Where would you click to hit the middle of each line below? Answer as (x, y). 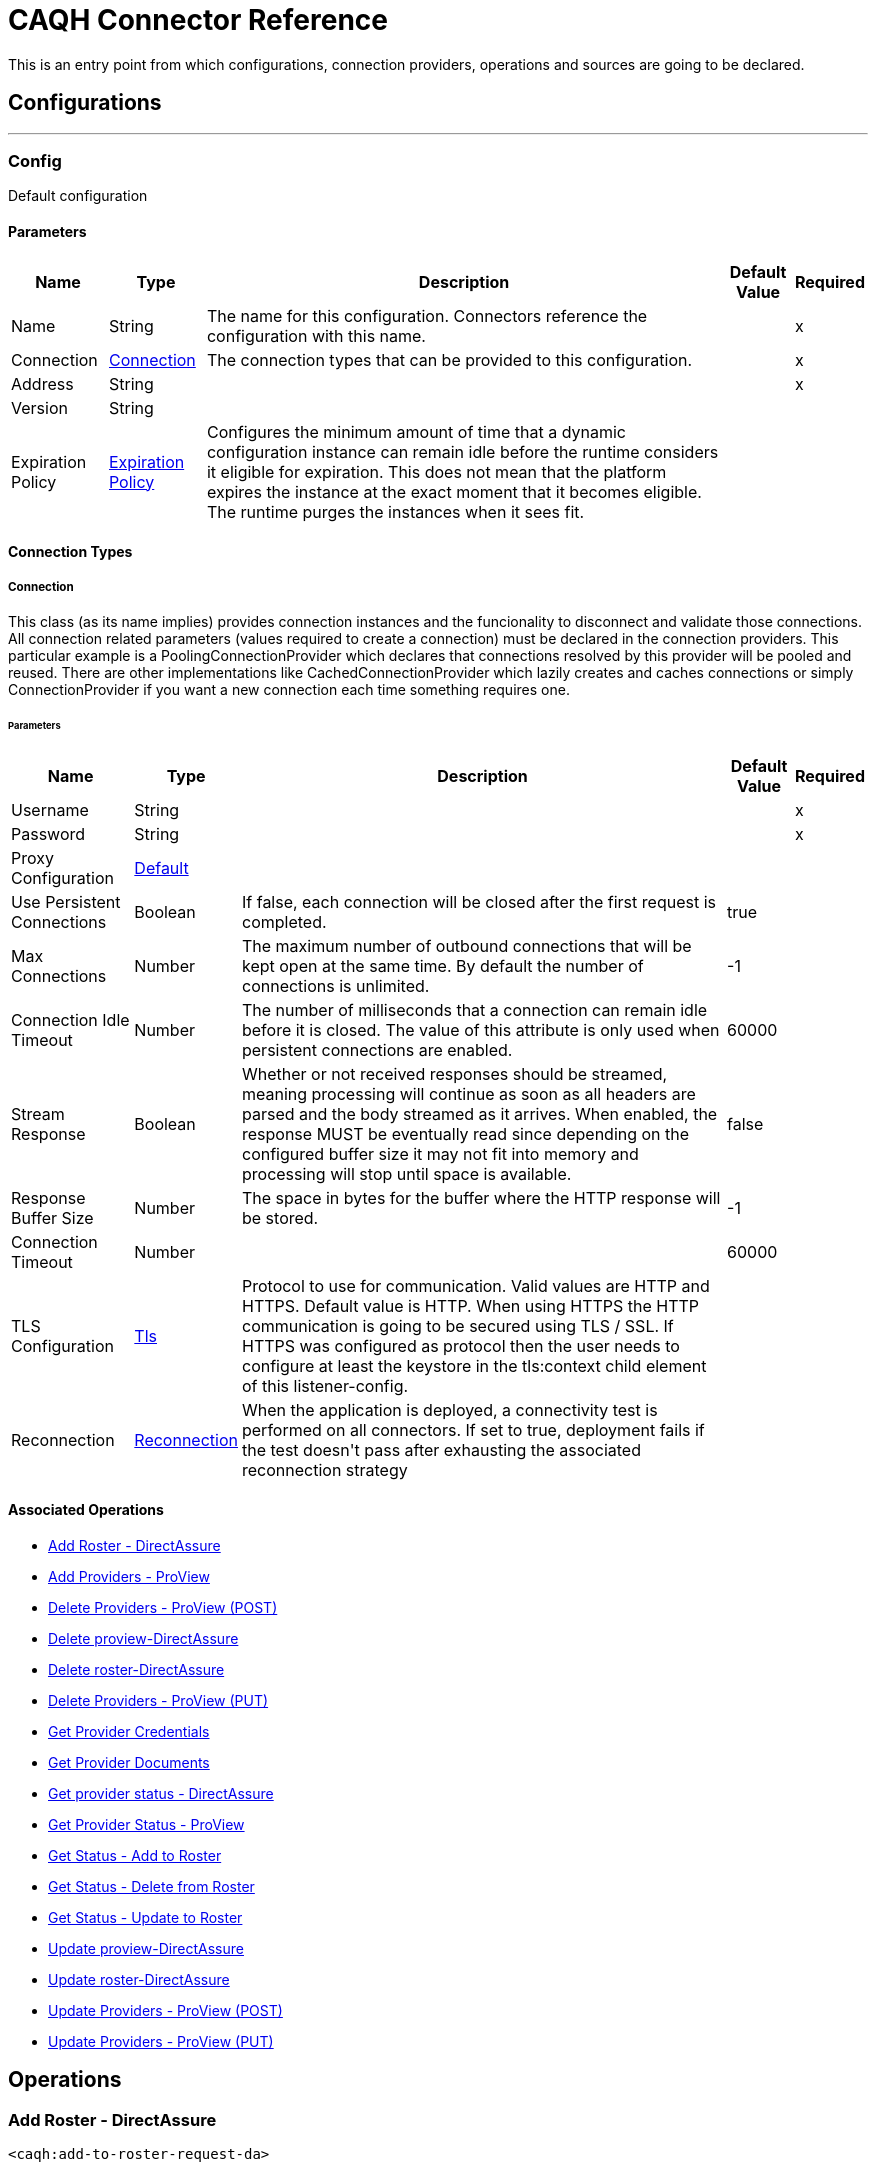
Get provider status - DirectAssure (161, 1793)
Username (50, 809)
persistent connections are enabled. (377, 1049)
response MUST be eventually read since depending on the (465, 1133)
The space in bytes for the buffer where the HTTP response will (481, 1197)
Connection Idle (70, 1019)
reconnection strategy (324, 1469)
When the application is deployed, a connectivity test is (449, 1409)
